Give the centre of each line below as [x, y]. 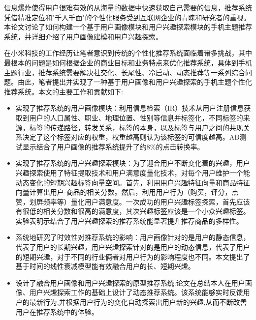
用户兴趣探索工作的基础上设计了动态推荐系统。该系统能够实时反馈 [136, 292]
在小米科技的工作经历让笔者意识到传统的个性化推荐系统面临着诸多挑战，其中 [128, 53]
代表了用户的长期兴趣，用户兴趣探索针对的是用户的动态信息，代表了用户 [133, 247]
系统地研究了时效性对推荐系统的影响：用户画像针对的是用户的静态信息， [133, 237]
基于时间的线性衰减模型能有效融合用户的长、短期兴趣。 [105, 266]
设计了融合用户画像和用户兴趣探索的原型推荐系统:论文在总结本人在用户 [130, 282]
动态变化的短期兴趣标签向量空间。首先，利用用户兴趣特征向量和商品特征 [133, 182]
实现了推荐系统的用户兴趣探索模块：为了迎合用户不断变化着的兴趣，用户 [133, 163]
